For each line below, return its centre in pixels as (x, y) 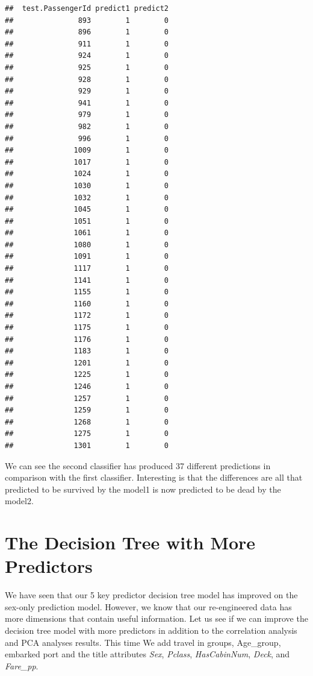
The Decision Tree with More (130, 542)
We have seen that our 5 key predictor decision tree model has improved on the (151, 595)
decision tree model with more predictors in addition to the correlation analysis (151, 630)
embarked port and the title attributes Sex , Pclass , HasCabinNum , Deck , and (147, 654)
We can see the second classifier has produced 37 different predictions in (138, 465)
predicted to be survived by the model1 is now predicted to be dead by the (143, 489)
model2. (19, 501)
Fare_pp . (22, 665)
